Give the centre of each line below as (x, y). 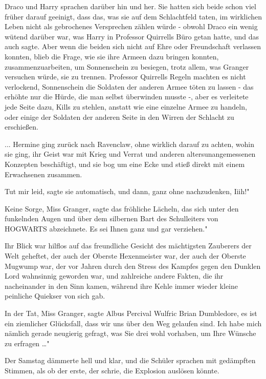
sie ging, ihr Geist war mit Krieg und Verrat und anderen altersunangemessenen (130, 154)
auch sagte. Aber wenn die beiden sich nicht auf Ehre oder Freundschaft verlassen (133, 46)
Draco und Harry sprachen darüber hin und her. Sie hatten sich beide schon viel (130, 6)
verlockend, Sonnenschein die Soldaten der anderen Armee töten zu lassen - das (129, 86)
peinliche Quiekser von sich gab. (55, 296)
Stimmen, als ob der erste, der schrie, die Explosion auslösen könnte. (112, 370)
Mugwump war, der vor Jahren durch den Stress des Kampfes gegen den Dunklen (133, 266)
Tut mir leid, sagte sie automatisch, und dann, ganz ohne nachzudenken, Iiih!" (127, 191)
